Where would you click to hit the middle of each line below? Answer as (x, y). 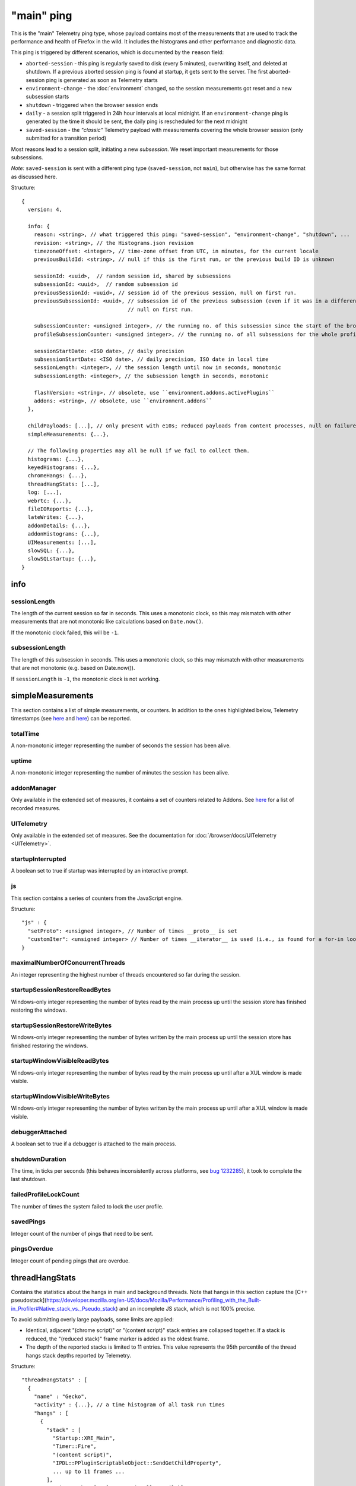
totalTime (25, 733)
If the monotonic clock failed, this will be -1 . (65, 632)
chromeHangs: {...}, (58, 476)
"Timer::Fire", (75, 1446)
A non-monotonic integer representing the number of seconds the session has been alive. (121, 745)
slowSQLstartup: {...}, (62, 559)
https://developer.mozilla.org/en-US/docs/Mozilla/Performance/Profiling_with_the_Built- (154, 1300)
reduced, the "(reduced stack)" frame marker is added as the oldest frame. (117, 1339)
